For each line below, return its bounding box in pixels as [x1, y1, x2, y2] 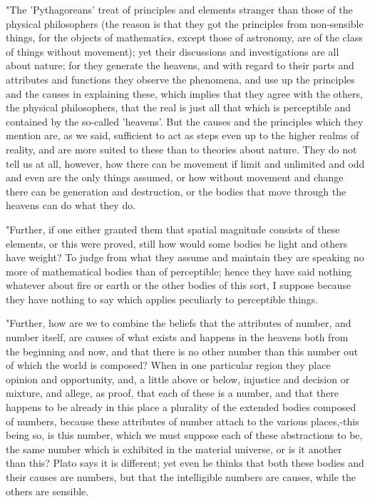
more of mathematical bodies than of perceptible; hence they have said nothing [6, 263, 352, 278]
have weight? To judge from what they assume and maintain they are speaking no [6, 250, 364, 265]
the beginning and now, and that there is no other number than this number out [6, 343, 359, 358]
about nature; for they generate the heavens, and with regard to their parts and [6, 58, 354, 73]
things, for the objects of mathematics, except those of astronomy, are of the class [6, 30, 363, 45]
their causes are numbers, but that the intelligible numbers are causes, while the [6, 470, 356, 484]
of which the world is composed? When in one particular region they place [6, 358, 331, 373]
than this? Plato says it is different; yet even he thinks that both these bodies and [6, 455, 364, 470]
